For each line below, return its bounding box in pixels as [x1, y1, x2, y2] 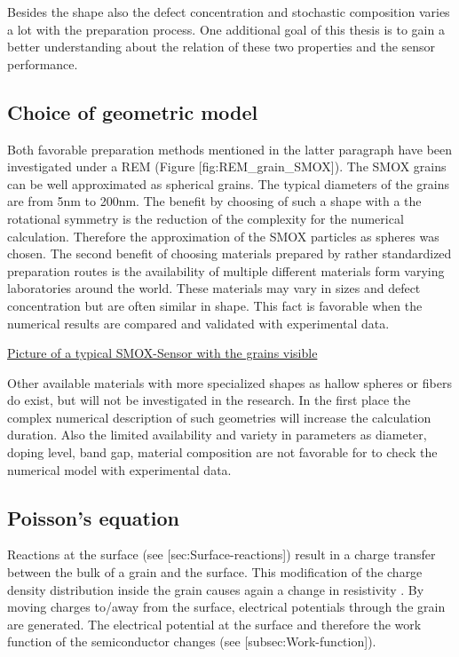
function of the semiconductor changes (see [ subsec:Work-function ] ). [7, 632, 376, 651]
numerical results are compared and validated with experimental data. [7, 313, 390, 332]
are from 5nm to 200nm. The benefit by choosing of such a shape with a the [7, 192, 422, 210]
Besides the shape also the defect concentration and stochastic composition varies [7, 3, 450, 20]
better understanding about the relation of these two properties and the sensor [7, 37, 436, 56]
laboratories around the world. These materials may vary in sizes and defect [7, 279, 421, 297]
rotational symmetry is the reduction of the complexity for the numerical [7, 209, 404, 227]
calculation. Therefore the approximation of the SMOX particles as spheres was [7, 226, 439, 245]
